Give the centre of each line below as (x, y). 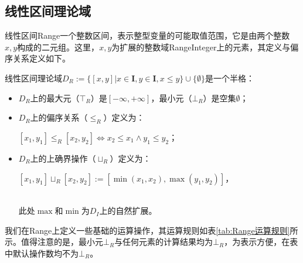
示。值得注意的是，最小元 (54, 242)
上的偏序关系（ (59, 117)
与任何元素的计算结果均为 (164, 242)
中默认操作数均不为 (42, 253)
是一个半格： (229, 78)
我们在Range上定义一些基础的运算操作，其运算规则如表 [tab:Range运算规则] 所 (151, 230)
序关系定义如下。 (38, 58)
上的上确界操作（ (63, 158)
